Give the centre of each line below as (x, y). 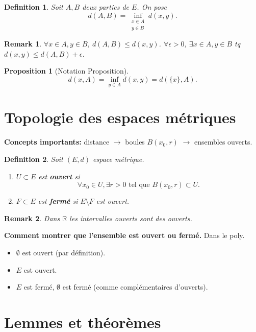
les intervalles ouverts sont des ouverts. (131, 218)
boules (135, 142)
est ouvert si (59, 176)
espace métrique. (119, 159)
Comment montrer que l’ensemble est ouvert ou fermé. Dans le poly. (124, 235)
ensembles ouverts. (223, 142)
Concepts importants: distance (57, 142)
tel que (139, 185)
